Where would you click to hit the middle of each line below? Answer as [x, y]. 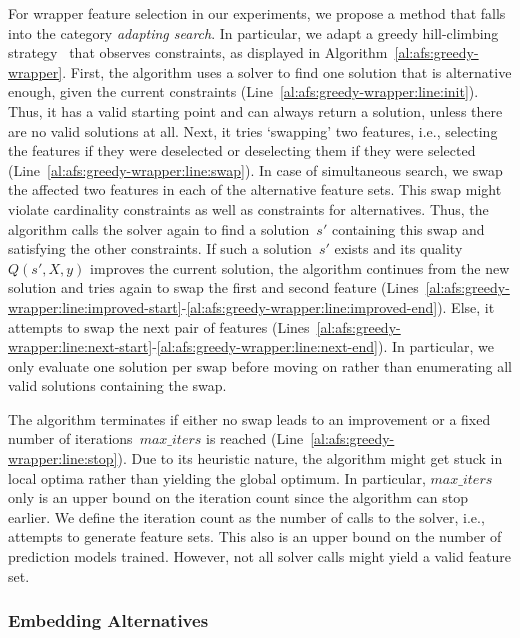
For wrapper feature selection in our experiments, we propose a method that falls [257, 13]
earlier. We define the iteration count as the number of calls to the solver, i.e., [246, 516]
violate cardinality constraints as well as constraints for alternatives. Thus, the [248, 208]
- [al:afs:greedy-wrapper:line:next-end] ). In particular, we [323, 346]
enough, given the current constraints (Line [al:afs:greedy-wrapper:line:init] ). [243, 91]
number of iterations [70, 438]
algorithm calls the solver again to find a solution [159, 228]
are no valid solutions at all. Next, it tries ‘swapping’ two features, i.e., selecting [253, 130]
